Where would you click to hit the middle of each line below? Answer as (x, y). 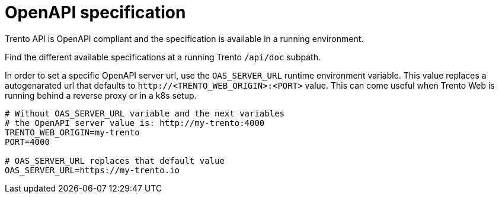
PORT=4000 (27, 142)
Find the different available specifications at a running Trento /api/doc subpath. (163, 57)
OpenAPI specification (95, 12)
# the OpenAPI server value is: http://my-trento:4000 (135, 123)
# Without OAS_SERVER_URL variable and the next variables (145, 113)
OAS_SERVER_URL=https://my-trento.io (92, 170)
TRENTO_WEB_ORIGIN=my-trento (72, 132)
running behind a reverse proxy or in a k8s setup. (101, 95)
